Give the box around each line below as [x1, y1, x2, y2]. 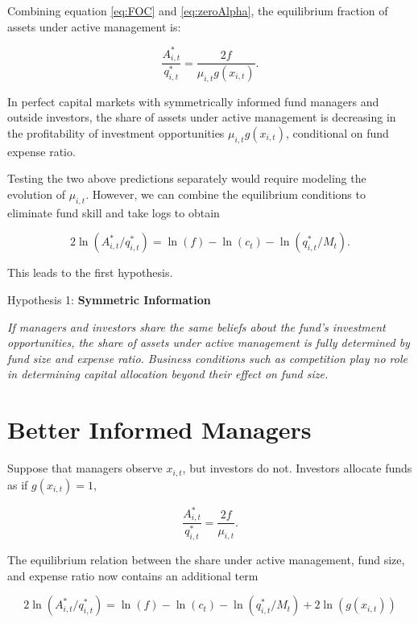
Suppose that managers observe [7, 460, 163, 477]
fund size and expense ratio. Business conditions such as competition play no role [7, 349, 408, 366]
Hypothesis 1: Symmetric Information [7, 291, 211, 307]
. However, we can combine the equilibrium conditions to [85, 185, 366, 202]
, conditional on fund [285, 125, 389, 141]
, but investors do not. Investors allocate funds [182, 460, 412, 477]
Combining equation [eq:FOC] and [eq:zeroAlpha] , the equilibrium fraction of [7, 2, 388, 19]
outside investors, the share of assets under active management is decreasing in [7, 109, 396, 126]
